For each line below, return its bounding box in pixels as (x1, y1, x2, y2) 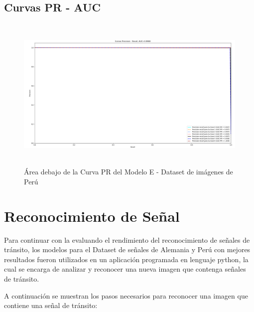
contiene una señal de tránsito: (4, 300, 98, 311)
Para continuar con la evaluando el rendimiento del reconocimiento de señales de (4, 234, 250, 245)
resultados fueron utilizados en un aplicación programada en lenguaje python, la (4, 254, 249, 264)
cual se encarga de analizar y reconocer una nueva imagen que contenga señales (4, 264, 246, 274)
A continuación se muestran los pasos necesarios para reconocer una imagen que (4, 290, 248, 301)
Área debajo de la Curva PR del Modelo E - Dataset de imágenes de (24, 166, 233, 177)
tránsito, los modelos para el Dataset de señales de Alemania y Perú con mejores (4, 244, 251, 255)
